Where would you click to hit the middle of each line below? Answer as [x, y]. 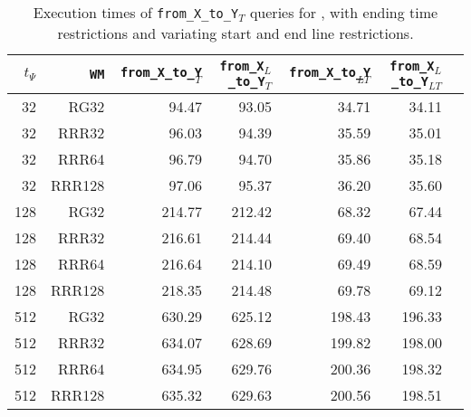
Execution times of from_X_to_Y [136, 12]
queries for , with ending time [344, 12]
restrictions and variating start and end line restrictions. [235, 33]
